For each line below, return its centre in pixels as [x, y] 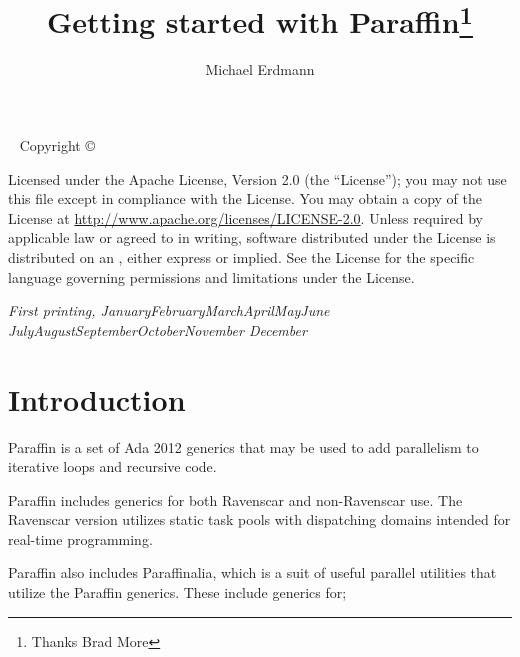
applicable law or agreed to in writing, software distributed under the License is [252, 237]
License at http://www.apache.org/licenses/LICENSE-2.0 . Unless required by [245, 217]
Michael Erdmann [260, 69]
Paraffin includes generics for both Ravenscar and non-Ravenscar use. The [235, 499]
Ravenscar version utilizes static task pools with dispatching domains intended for [259, 519]
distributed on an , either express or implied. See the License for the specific [241, 257]
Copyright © [57, 145]
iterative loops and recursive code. [112, 466]
